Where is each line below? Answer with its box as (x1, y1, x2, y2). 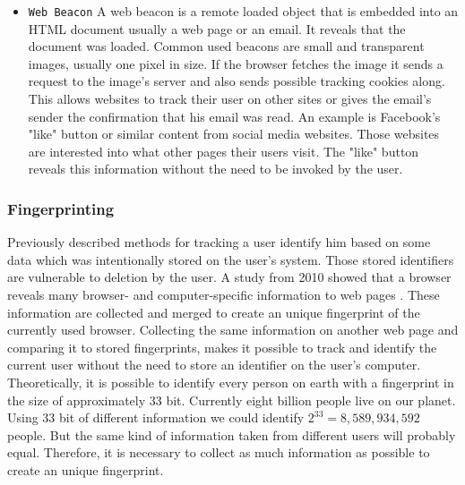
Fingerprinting (7, 197, 115, 219)
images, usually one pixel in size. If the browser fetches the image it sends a (28, 54, 443, 72)
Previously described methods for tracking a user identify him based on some (7, 233, 431, 251)
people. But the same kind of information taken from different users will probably (7, 425, 456, 444)
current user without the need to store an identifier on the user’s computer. (7, 355, 421, 374)
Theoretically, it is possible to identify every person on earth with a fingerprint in (7, 372, 454, 391)
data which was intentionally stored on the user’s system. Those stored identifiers (7, 250, 454, 268)
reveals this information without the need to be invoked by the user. (28, 159, 403, 178)
